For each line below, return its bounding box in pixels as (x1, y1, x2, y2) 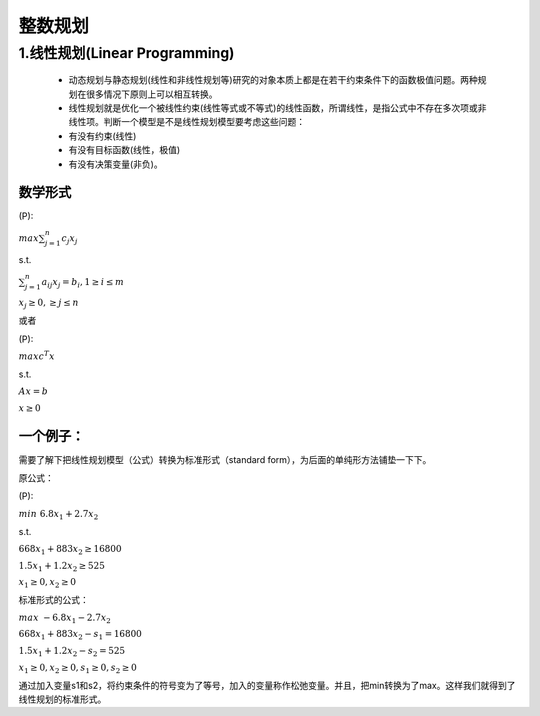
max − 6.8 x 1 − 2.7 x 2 (18, 611, 112, 625)
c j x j (61, 232, 79, 246)
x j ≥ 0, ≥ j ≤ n (18, 297, 79, 311)
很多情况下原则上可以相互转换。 (85, 88, 218, 100)
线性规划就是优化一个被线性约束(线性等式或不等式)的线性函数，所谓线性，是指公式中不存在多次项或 (68, 101, 479, 114)
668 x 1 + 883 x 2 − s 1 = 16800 (18, 628, 142, 642)
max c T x (18, 349, 55, 362)
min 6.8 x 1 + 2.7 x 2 (18, 508, 99, 522)
